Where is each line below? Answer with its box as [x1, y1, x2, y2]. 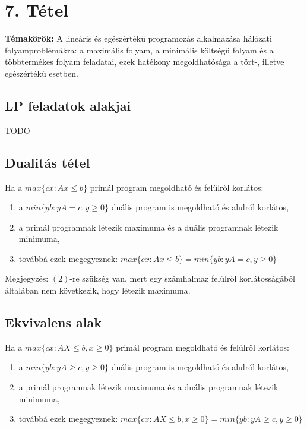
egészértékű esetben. [5, 67, 78, 79]
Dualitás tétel [5, 153, 90, 171]
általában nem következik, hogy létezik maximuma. [5, 284, 191, 296]
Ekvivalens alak [5, 313, 102, 332]
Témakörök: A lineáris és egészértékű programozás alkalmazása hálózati [5, 32, 272, 45]
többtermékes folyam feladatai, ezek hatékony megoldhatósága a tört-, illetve [5, 55, 284, 68]
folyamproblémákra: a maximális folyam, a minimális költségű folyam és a [5, 43, 274, 56]
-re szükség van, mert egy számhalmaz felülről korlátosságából [69, 272, 295, 285]
